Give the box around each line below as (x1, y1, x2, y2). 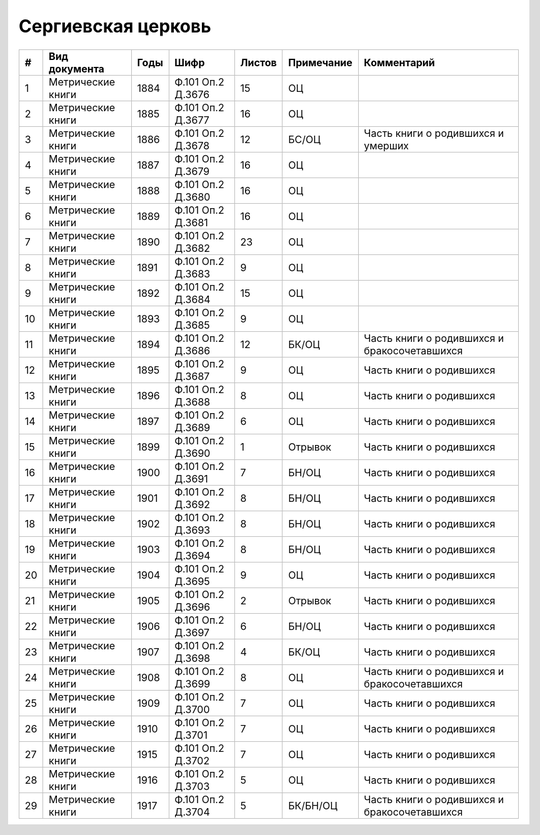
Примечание (288, 55, 353, 69)
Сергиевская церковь (18, 15, 212, 37)
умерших (363, 138, 410, 152)
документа (48, 61, 105, 75)
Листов (240, 55, 277, 69)
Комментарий (363, 55, 435, 69)
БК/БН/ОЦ (288, 798, 338, 812)
